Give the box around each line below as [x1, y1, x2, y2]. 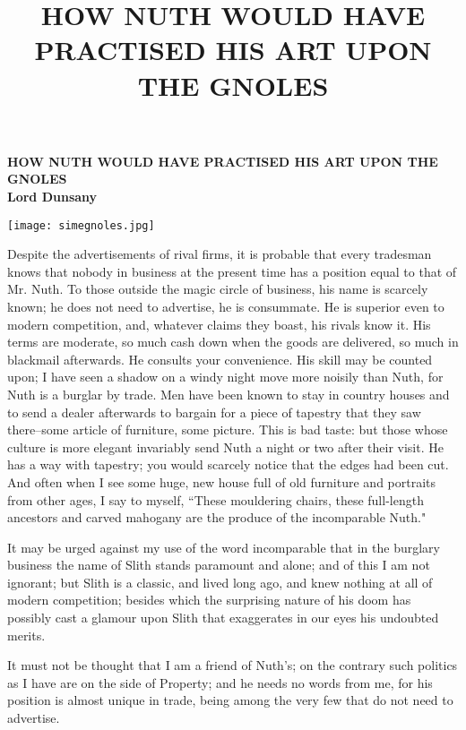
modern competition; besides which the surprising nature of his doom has [7, 590, 411, 609]
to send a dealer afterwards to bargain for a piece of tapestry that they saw [7, 402, 421, 421]
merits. [7, 625, 46, 644]
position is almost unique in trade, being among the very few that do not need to [7, 691, 453, 709]
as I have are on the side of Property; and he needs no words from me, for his [7, 673, 433, 691]
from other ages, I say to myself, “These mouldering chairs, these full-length [7, 490, 424, 509]
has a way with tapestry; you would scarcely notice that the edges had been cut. [7, 455, 449, 474]
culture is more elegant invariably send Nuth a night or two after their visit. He [7, 437, 444, 456]
